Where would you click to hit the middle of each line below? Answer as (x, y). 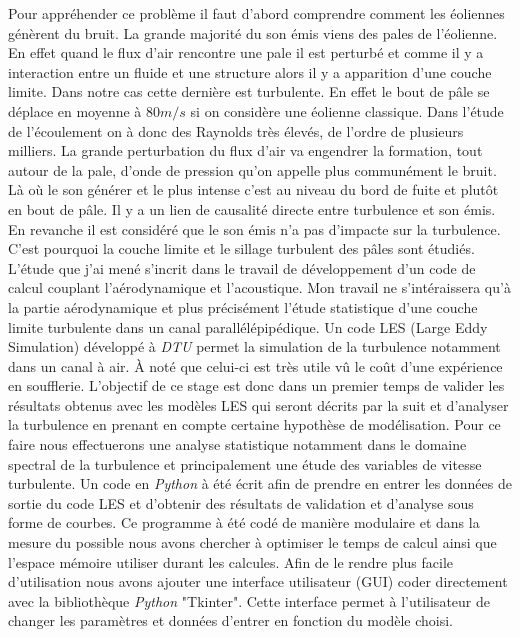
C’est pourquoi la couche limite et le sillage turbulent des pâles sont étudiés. (241, 248)
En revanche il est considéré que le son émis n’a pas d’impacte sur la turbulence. (254, 228)
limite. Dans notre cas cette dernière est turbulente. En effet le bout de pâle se (249, 91)
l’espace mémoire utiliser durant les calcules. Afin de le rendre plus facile (231, 561)
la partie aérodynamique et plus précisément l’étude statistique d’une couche (243, 306)
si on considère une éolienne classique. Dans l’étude (347, 110)
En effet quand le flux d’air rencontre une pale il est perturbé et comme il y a (246, 52)
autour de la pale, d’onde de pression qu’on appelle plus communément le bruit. (252, 169)
